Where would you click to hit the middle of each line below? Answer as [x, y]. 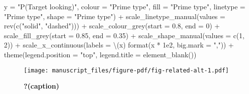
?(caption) [41, 86]
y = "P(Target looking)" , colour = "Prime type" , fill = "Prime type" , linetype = [125, 6]
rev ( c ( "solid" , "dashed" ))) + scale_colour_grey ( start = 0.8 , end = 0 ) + [112, 26]
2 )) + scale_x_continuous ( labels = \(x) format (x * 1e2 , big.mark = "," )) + [119, 45]
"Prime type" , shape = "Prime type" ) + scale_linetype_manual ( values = [115, 16]
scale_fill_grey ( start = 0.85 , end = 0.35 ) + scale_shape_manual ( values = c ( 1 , [124, 35]
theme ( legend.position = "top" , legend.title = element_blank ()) [100, 54]
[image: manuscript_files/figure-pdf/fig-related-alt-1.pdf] [126, 70]
